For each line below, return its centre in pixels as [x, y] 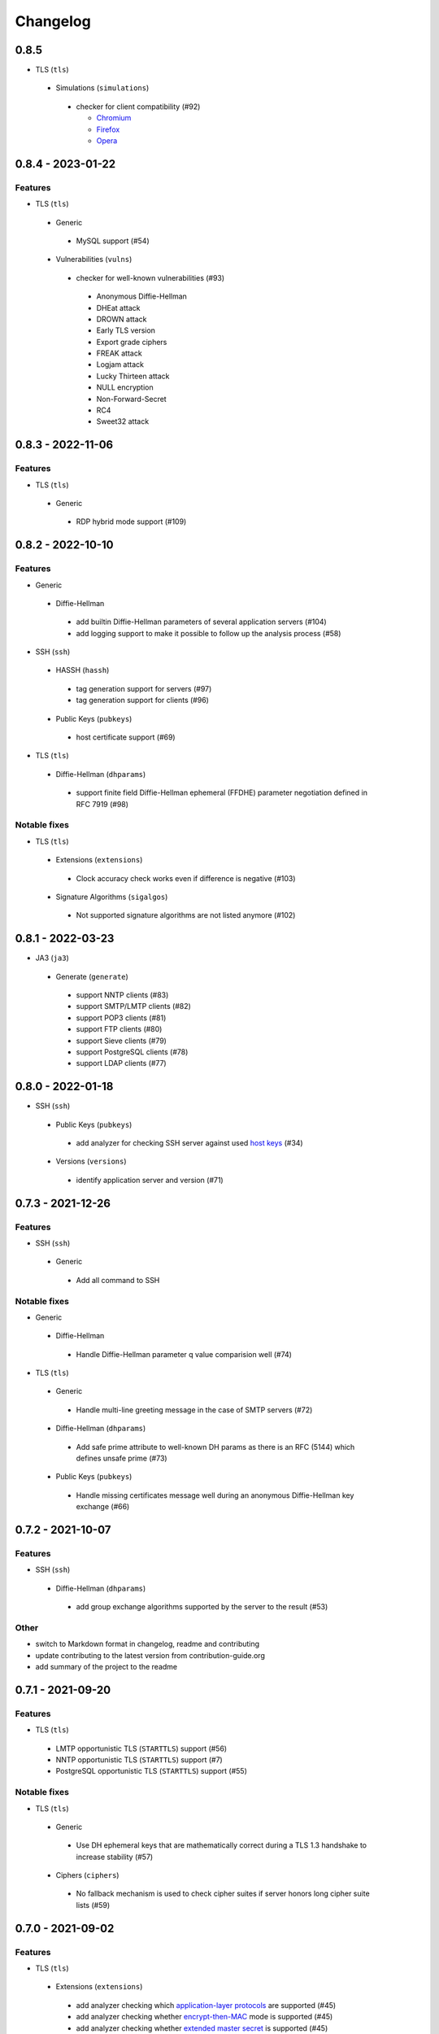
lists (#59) [93, 1905]
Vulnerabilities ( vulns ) [94, 260]
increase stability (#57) [115, 1857]
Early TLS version [126, 330]
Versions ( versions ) [91, 1161]
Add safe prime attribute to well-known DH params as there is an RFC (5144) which [215, 1447]
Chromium [114, 118]
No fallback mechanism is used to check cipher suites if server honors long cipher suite [223, 1894]
